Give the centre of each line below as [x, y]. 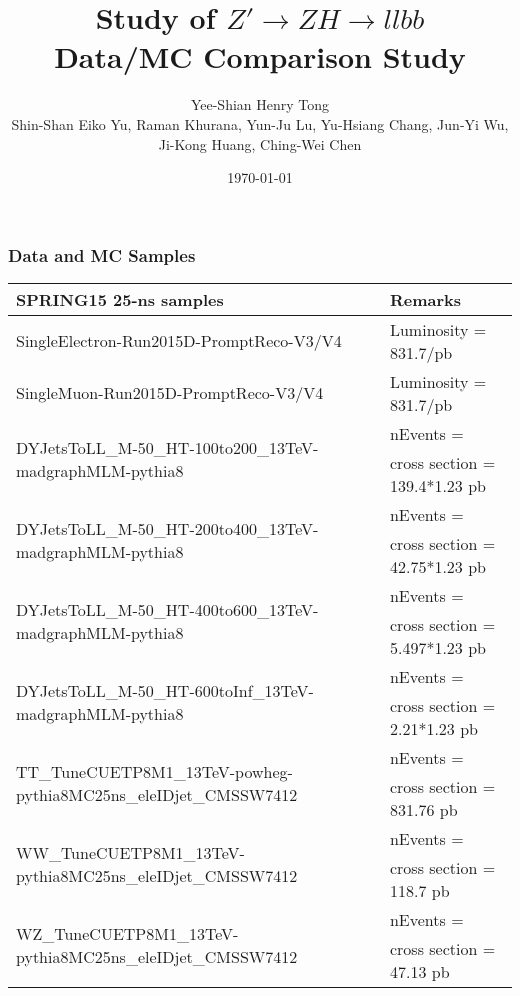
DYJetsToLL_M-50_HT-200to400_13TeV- [167, 529]
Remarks [425, 299]
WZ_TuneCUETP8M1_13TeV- [127, 934]
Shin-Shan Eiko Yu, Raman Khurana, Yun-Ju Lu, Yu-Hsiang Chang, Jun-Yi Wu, [260, 123]
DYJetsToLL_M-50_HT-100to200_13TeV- [167, 448]
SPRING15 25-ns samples [120, 299]
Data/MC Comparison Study [260, 56]
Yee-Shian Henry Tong [260, 104]
